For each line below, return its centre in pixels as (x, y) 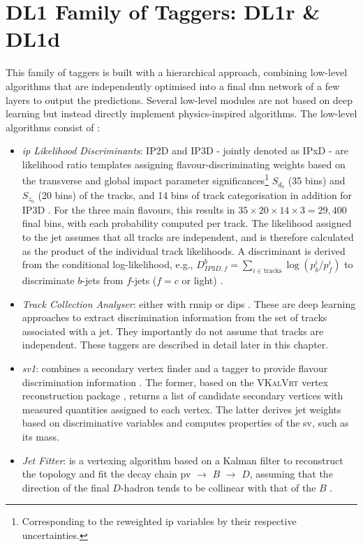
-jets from (103, 280)
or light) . (202, 280)
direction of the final (66, 487)
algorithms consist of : (53, 127)
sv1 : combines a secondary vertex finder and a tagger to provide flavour (175, 368)
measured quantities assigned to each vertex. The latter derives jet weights (181, 409)
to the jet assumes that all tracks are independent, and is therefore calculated (188, 237)
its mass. (40, 436)
